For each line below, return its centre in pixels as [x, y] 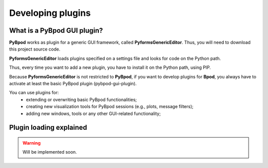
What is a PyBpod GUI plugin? [56, 30]
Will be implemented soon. [50, 152]
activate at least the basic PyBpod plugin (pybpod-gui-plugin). [73, 84]
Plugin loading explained [48, 128]
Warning [32, 143]
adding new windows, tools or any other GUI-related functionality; [93, 113]
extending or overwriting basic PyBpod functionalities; [81, 100]
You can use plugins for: [34, 93]
